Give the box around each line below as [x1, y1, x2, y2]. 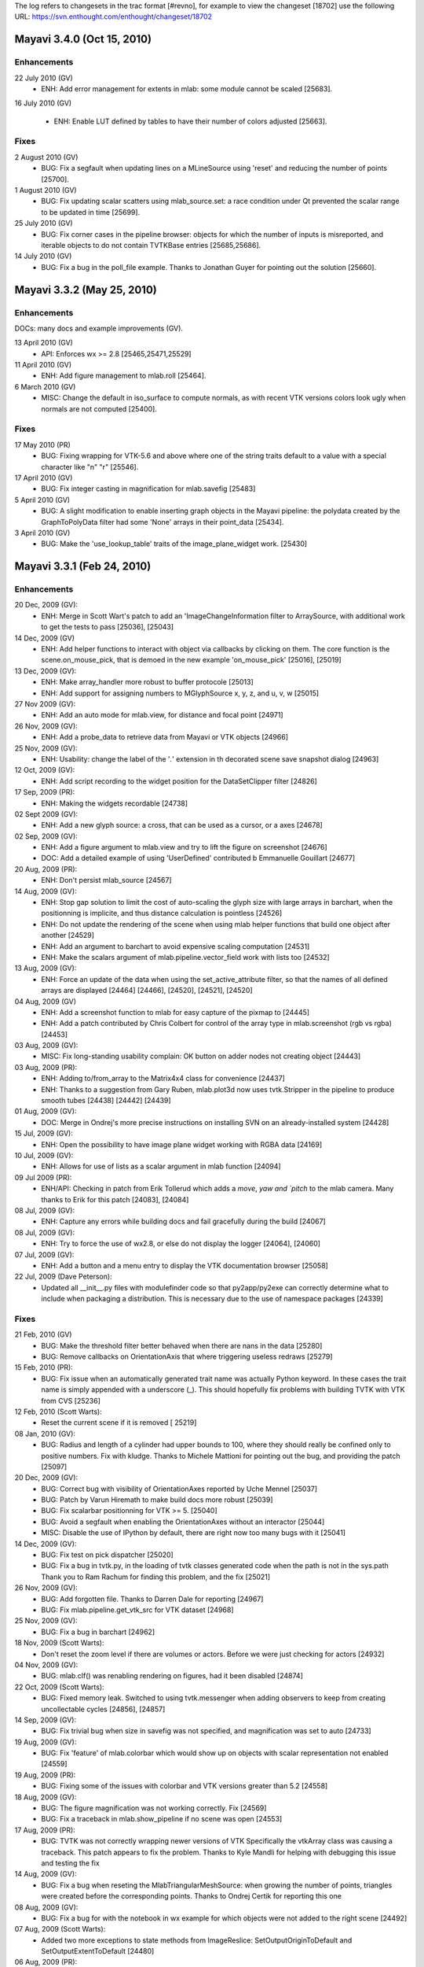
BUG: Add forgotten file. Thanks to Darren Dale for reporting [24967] [41, 1594, 264, 1603]
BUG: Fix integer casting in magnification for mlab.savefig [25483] [41, 484, 256, 493]
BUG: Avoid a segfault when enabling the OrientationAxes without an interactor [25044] [41, 1517, 325, 1526]
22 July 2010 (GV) [14, 73, 74, 83]
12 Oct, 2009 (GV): [14, 766, 75, 775]
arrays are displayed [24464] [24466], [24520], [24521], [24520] [41, 986, 253, 995]
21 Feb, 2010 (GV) [14, 1330, 72, 1339]
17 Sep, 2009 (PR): [14, 788, 75, 797]
